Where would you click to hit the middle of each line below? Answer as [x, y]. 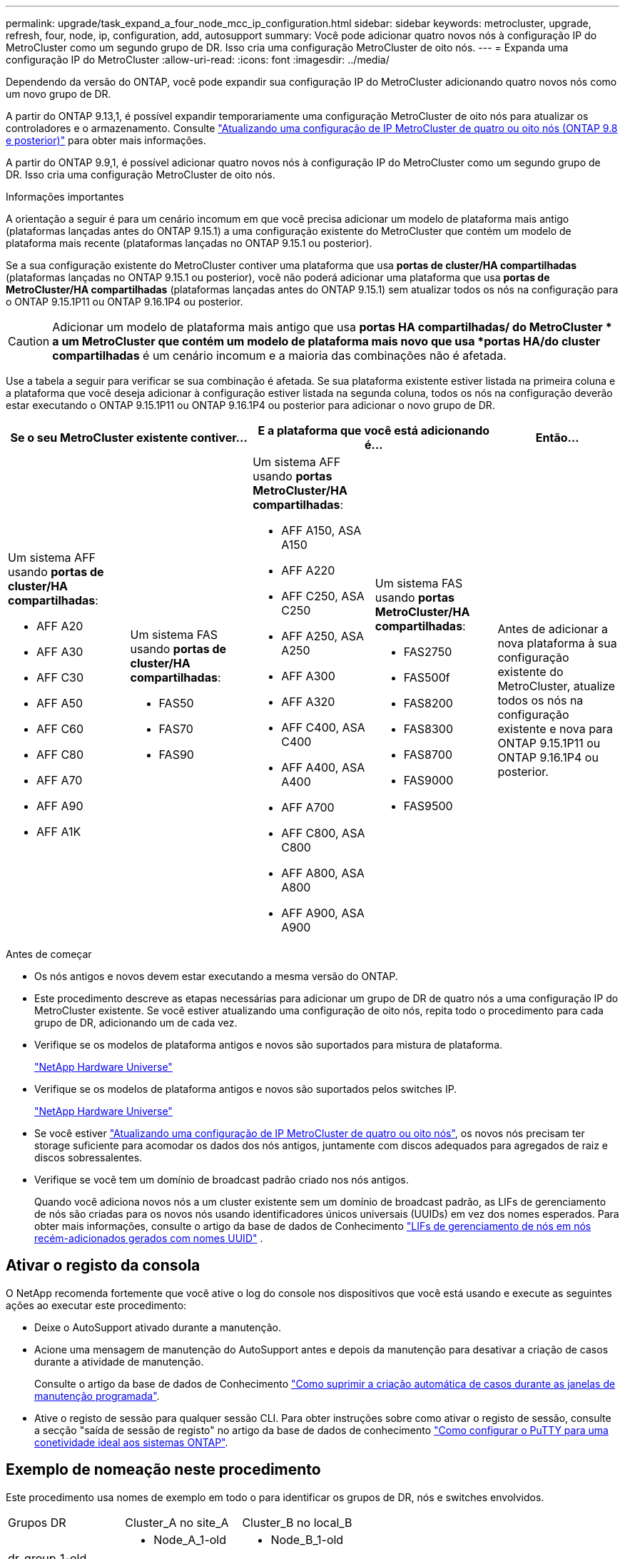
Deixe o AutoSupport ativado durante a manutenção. [158, 1327]
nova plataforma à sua [557, 643]
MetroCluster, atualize [557, 686]
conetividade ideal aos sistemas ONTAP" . [131, 1442]
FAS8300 [428, 729]
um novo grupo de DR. [59, 94]
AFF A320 [308, 702]
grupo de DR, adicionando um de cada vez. [136, 1023]
